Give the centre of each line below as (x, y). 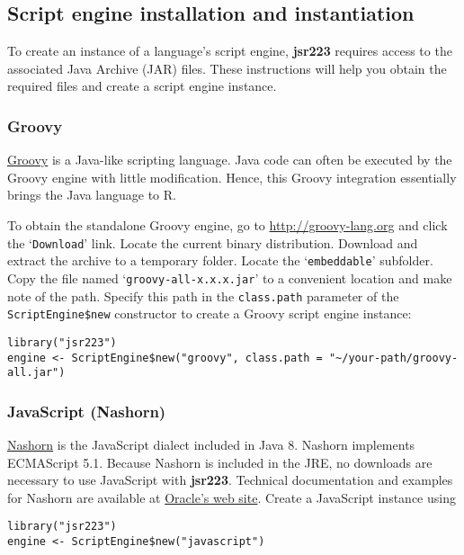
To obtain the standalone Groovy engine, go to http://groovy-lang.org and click (228, 224)
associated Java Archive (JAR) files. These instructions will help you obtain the (227, 68)
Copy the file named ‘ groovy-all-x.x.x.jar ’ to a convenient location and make (230, 277)
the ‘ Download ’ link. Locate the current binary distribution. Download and (213, 242)
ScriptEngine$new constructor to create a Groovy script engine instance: (210, 313)
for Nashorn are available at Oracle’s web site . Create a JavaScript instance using (232, 497)
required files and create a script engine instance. (142, 86)
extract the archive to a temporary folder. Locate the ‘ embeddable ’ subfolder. (220, 260)
